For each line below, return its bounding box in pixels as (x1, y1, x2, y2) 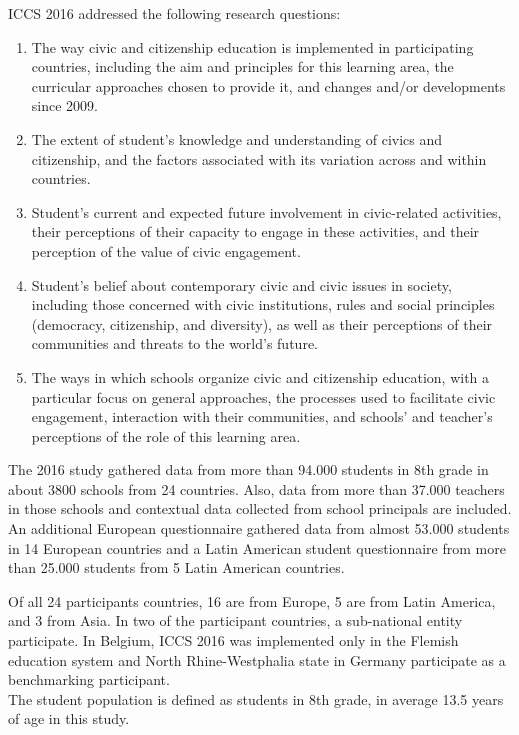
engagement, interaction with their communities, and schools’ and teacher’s (31, 406, 493, 427)
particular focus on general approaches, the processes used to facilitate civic (31, 386, 496, 407)
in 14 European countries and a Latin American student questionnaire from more (8, 537, 506, 558)
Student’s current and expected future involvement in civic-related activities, (31, 201, 502, 222)
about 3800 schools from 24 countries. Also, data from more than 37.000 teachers (8, 478, 505, 499)
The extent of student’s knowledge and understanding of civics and (31, 128, 443, 149)
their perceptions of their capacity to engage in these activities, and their (31, 221, 480, 242)
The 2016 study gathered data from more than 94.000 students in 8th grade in (8, 459, 489, 480)
